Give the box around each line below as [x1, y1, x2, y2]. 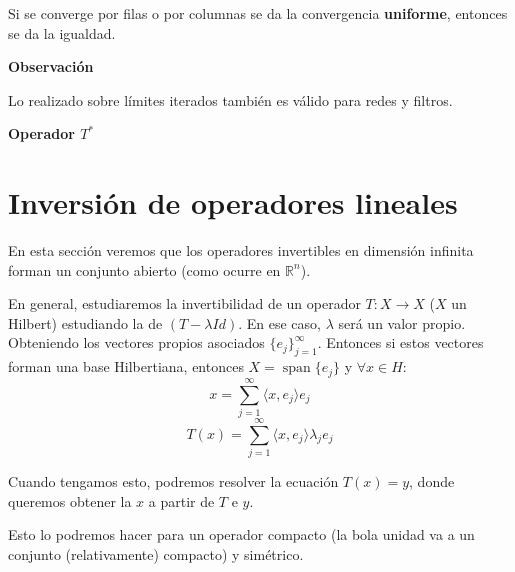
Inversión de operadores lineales [8, 182, 458, 223]
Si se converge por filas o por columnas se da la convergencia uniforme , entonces [8, 3, 508, 23]
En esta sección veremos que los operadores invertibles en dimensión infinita [8, 240, 474, 261]
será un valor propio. [338, 312, 466, 333]
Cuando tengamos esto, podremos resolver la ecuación [8, 470, 339, 491]
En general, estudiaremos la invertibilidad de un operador [8, 293, 361, 314]
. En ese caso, [238, 312, 321, 333]
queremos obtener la [8, 490, 132, 511]
